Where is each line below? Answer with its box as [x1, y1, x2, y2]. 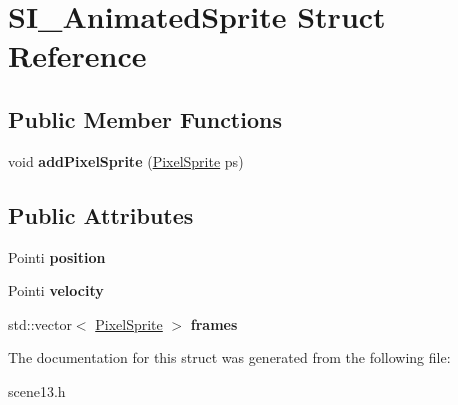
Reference [8, 35, 147, 76]
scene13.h [8, 380, 66, 401]
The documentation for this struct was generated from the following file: [8, 347, 451, 368]
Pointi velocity [8, 280, 104, 301]
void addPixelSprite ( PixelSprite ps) [8, 150, 244, 171]
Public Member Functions [8, 103, 282, 134]
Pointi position [8, 246, 106, 267]
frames [190, 313, 238, 334]
